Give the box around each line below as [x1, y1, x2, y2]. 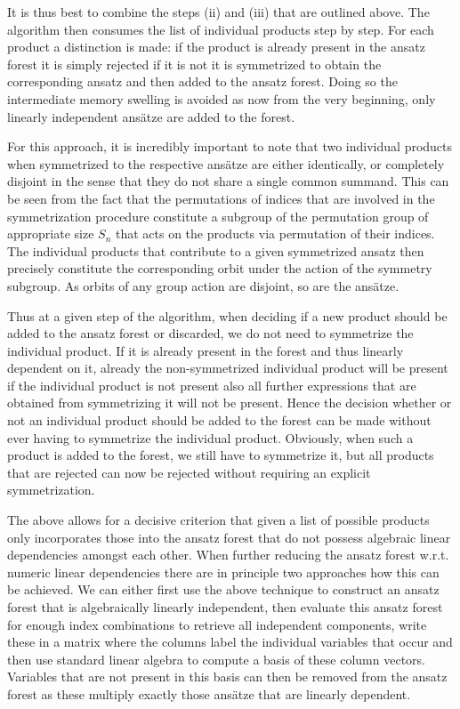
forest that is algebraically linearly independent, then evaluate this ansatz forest [7, 598, 443, 616]
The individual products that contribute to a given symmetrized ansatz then [7, 241, 424, 260]
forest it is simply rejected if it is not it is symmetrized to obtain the [7, 54, 382, 73]
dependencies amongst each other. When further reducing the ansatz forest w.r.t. [7, 545, 449, 564]
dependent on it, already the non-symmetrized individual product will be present [7, 359, 448, 377]
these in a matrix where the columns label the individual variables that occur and [7, 632, 453, 651]
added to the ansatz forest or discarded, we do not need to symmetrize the [7, 324, 414, 342]
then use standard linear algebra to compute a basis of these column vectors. [7, 649, 425, 668]
